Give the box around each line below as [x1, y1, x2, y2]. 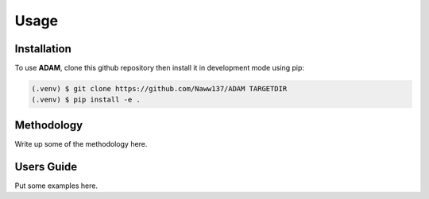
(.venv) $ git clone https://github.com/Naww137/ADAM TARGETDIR [31, 84, 288, 94]
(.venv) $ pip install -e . [31, 95, 141, 105]
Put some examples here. [14, 181, 99, 190]
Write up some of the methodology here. [14, 139, 148, 148]
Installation [14, 42, 71, 55]
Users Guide [14, 159, 78, 174]
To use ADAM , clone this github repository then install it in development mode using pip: [14, 63, 305, 73]
